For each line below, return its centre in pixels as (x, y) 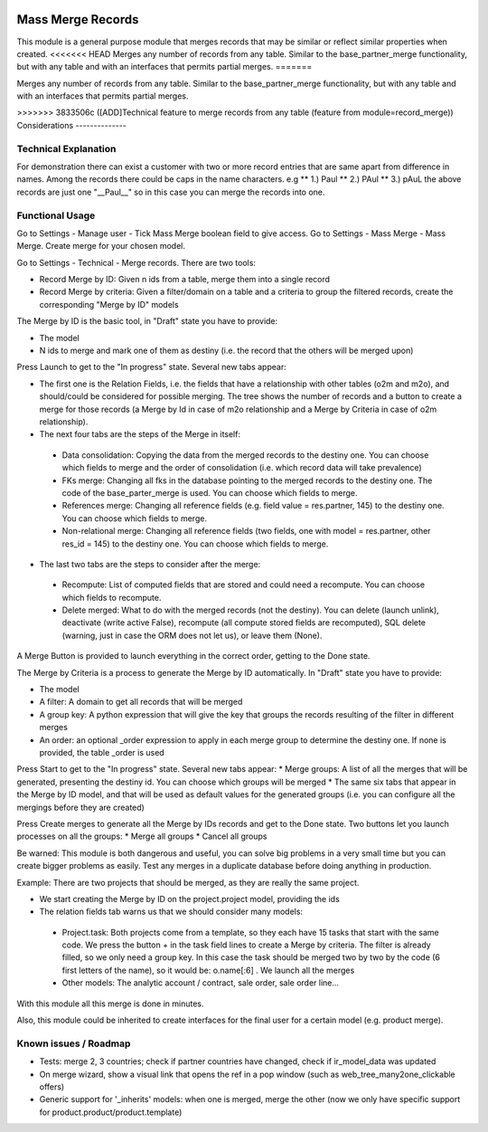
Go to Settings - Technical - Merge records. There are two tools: (136, 262)
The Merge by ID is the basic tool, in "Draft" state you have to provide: (147, 321)
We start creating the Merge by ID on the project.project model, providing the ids (190, 899)
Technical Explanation (66, 148)
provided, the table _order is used (102, 752)
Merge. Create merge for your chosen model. (101, 246)
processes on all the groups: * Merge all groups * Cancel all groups (142, 836)
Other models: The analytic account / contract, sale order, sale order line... (200, 983)
